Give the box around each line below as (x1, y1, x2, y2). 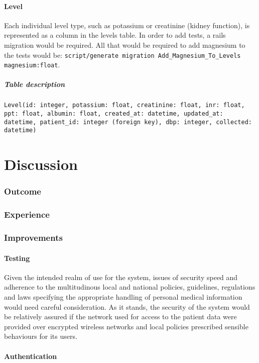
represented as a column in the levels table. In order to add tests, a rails (4, 30, 226, 40)
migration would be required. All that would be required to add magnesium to (4, 39, 245, 50)
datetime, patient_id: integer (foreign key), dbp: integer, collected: (4, 118, 252, 126)
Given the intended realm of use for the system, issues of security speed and (4, 271, 238, 282)
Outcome (4, 185, 41, 198)
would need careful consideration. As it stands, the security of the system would (4, 301, 250, 312)
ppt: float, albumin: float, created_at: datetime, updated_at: (4, 110, 223, 118)
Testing (4, 252, 30, 263)
